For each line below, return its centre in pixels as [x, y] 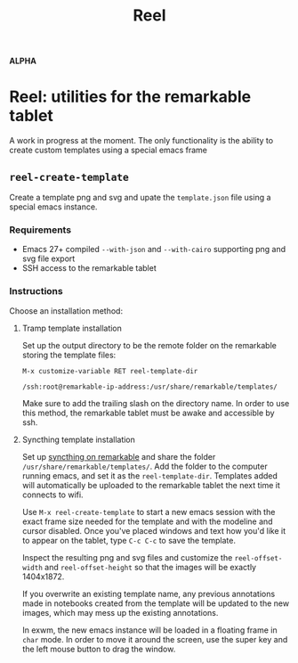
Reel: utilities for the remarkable [130, 97]
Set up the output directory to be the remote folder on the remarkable [149, 345]
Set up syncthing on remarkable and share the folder [119, 456]
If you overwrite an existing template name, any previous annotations [149, 593]
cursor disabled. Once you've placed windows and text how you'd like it [154, 530]
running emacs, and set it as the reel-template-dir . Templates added [150, 475]
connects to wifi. [52, 495]
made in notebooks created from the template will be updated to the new [156, 603]
